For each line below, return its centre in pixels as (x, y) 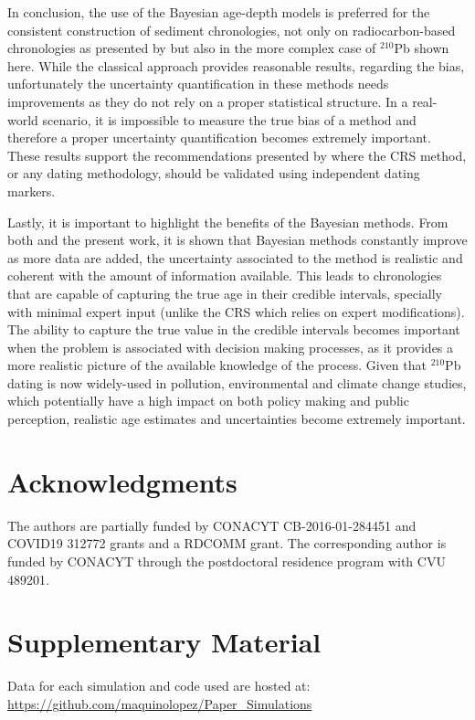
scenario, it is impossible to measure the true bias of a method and (229, 119)
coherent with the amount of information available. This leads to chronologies (225, 275)
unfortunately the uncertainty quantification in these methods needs (198, 84)
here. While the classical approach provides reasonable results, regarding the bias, (236, 65)
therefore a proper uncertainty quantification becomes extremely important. (219, 138)
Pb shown (422, 48)
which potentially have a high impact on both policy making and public (208, 401)
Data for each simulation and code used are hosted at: (159, 686)
